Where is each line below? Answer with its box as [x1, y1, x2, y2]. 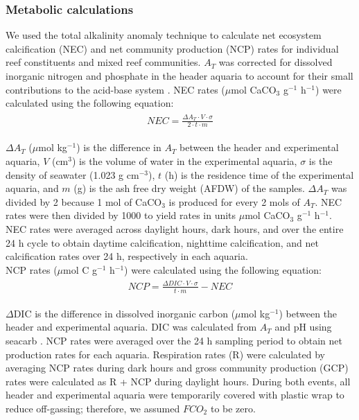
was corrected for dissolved [218, 55, 333, 69]
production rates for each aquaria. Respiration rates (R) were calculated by [6, 347, 325, 361]
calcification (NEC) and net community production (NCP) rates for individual [6, 41, 339, 55]
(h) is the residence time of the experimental [164, 167, 354, 182]
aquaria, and [6, 181, 59, 195]
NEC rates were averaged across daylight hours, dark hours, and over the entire [6, 221, 344, 236]
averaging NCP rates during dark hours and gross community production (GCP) [6, 360, 349, 375]
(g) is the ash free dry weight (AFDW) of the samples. [73, 181, 305, 195]
